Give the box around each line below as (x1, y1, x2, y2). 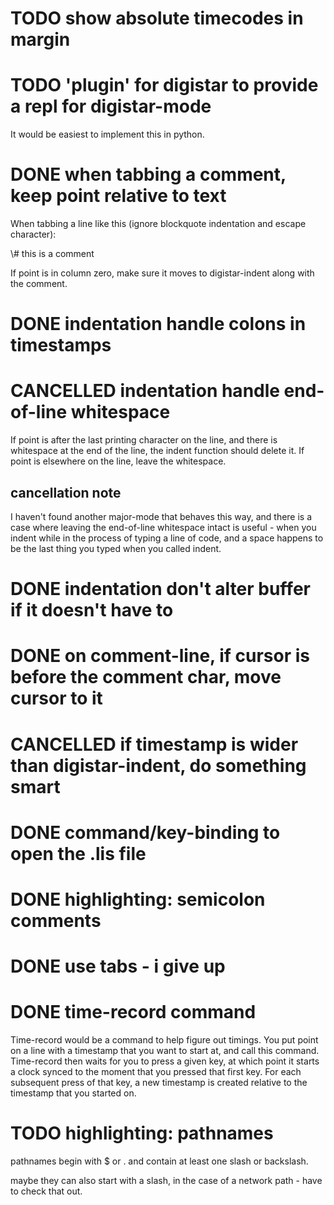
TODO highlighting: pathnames (10, 1122, 274, 1145)
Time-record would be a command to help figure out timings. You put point (10, 1034, 319, 1046)
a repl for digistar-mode (10, 95, 212, 118)
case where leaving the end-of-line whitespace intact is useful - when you (10, 522, 317, 533)
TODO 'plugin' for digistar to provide (10, 74, 319, 97)
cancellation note (10, 484, 122, 501)
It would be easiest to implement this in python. (10, 128, 205, 141)
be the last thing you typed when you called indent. (10, 543, 222, 554)
